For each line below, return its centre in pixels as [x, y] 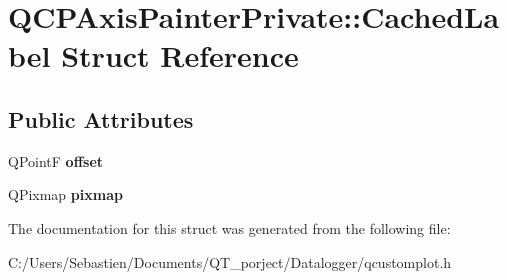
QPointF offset [56, 160]
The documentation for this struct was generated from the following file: [229, 227]
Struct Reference [180, 55]
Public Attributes [101, 118]
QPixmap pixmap [65, 194]
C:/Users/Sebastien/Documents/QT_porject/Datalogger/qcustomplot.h [230, 261]
